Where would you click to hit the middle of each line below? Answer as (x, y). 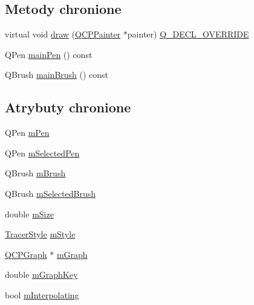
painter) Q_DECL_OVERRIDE (188, 34)
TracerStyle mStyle (40, 234)
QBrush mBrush (35, 173)
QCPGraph (26, 254)
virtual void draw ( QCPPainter (63, 34)
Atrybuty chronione (68, 107)
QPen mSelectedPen (42, 152)
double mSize (29, 213)
